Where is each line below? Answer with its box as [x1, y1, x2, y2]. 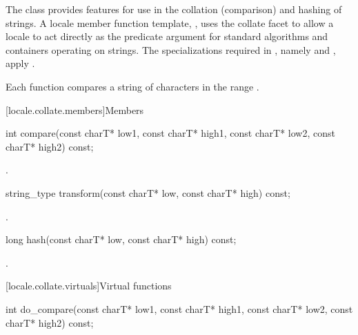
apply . [6, 56, 35, 70]
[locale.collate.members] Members [6, 102, 144, 117]
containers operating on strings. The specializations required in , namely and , [6, 42, 336, 57]
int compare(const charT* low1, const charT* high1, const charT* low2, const [6, 126, 335, 140]
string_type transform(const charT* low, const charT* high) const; [6, 185, 290, 200]
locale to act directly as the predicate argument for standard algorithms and [6, 29, 328, 44]
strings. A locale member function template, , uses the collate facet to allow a [6, 15, 334, 30]
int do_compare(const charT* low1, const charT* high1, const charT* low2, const [6, 301, 353, 316]
